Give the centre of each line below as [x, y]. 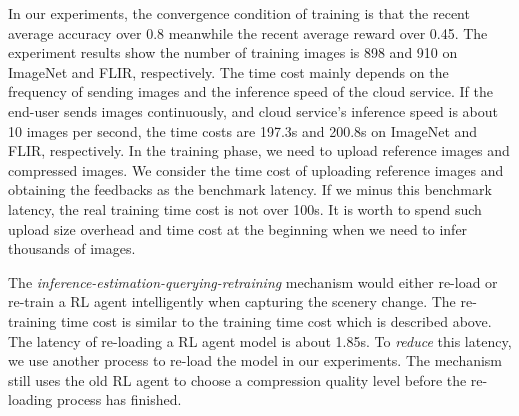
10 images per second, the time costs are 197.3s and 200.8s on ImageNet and [243, 130]
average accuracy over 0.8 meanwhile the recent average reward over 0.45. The [248, 32]
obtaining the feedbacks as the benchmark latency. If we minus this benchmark [250, 189]
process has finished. [119, 399]
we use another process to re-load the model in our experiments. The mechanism [255, 360]
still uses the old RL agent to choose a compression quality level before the [237, 379]
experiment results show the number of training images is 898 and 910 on [233, 52]
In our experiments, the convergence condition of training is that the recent [239, 13]
